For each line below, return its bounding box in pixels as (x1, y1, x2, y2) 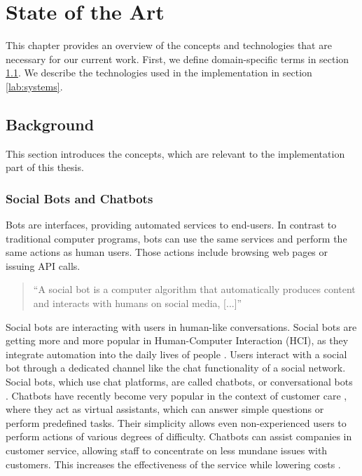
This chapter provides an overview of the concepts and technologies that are (6, 38, 332, 53)
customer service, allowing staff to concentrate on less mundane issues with (6, 443, 328, 458)
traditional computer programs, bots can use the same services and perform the (6, 231, 347, 245)
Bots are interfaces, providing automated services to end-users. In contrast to (6, 217, 337, 232)
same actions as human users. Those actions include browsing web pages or (6, 245, 328, 259)
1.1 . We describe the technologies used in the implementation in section (6, 65, 312, 80)
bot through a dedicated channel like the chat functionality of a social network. (6, 360, 346, 375)
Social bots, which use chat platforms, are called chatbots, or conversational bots (6, 374, 353, 389)
